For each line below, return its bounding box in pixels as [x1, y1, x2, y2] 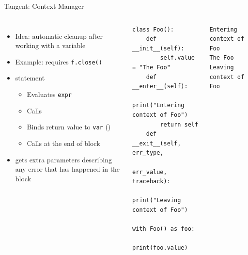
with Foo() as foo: [132, 225, 195, 233]
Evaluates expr [27, 89, 72, 99]
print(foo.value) [132, 244, 188, 252]
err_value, [132, 168, 167, 175]
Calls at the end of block [27, 138, 100, 148]
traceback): [132, 178, 170, 185]
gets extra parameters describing [15, 154, 112, 164]
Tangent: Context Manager [4, 1, 84, 11]
